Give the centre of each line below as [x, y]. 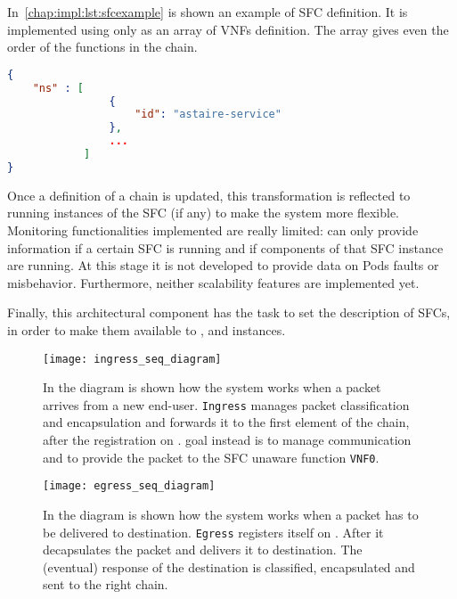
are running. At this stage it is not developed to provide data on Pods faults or [223, 265]
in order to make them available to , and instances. [147, 329]
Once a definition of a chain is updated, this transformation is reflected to [209, 195]
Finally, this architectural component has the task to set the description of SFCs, [229, 312]
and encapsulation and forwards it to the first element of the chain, [226, 422]
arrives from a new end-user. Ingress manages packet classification [226, 404]
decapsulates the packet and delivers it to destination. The [203, 550]
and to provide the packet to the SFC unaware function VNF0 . [211, 457]
